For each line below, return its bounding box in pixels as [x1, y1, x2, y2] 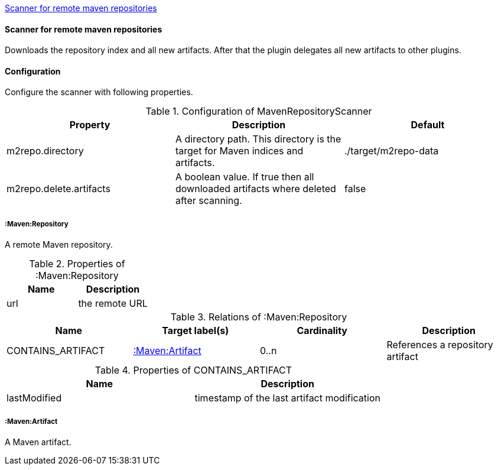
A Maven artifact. [5, 437, 71, 447]
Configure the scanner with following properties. [5, 87, 193, 98]
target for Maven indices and [175, 145, 304, 157]
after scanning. [175, 195, 242, 207]
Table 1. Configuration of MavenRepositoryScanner [145, 105, 372, 118]
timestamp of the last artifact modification [194, 392, 380, 404]
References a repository [386, 339, 493, 351]
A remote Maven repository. [5, 239, 113, 250]
